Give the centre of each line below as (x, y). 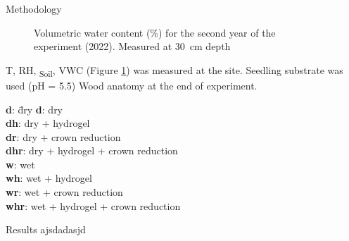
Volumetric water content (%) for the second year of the (155, 32)
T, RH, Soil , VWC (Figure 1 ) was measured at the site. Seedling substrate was (174, 70)
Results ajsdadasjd (46, 229)
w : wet (20, 164)
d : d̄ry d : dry (34, 109)
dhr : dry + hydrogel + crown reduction (92, 150)
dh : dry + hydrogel (48, 123)
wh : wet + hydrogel (49, 178)
